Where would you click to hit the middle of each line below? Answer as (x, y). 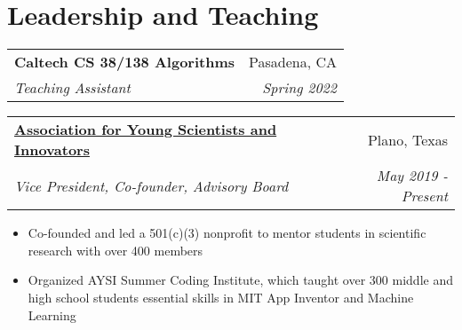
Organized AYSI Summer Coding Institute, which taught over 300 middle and (240, 280)
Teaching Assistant (72, 88)
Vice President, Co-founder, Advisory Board (151, 185)
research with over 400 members (115, 250)
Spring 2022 (299, 88)
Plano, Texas (407, 139)
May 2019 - (412, 176)
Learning (52, 314)
